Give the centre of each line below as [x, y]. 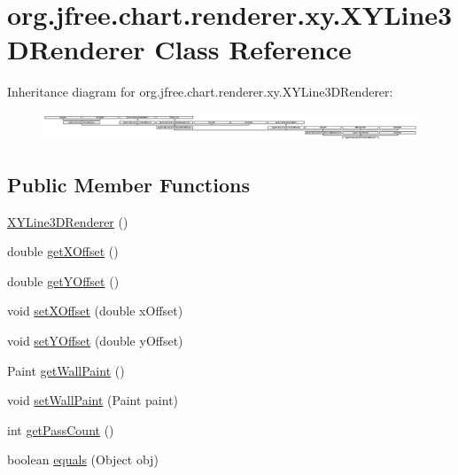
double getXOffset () [63, 251]
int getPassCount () [61, 429]
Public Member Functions [128, 184]
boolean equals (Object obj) [83, 459]
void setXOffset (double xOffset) [95, 311]
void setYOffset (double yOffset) [95, 341]
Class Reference [253, 49]
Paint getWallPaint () [66, 370]
